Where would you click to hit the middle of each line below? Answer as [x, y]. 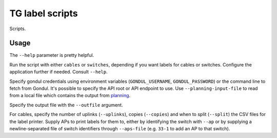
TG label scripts [44, 13]
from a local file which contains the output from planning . [70, 96]
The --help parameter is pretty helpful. [52, 55]
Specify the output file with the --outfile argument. [66, 105]
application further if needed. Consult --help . [58, 72]
